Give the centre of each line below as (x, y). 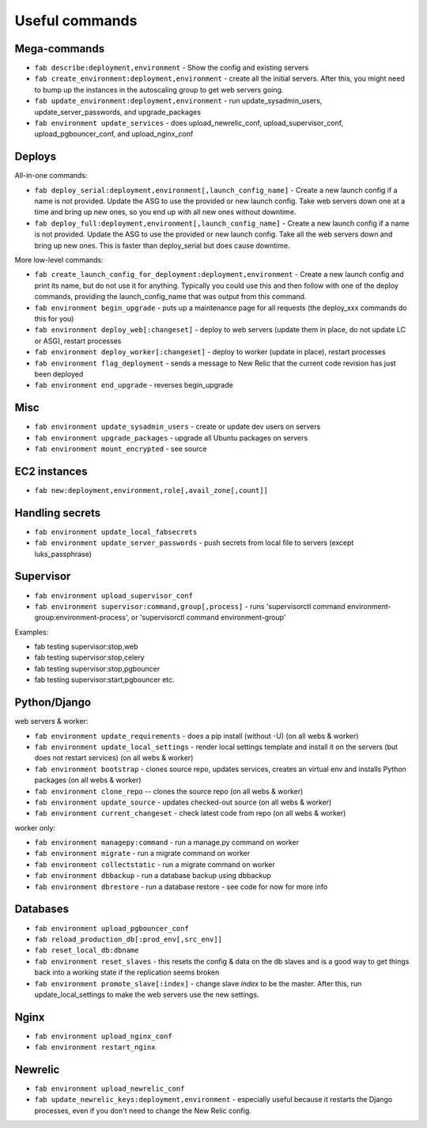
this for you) (54, 319)
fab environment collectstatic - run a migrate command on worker (155, 864)
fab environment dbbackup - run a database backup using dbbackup (153, 876)
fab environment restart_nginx (95, 1047)
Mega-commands (60, 49)
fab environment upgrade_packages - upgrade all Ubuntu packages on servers (171, 437)
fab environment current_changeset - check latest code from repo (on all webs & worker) (190, 813)
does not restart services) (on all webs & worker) (114, 758)
